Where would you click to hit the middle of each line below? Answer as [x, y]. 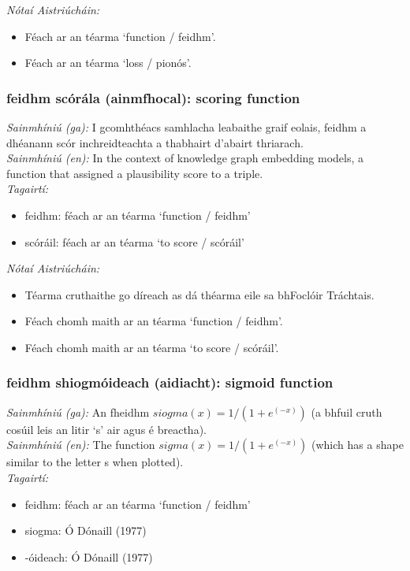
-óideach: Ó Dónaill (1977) [89, 556]
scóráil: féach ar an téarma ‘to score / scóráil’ [134, 241]
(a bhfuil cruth [347, 412]
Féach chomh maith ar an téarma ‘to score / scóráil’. [152, 347]
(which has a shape [358, 445]
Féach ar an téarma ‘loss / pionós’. [108, 63]
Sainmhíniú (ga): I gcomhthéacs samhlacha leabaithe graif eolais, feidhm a [186, 127]
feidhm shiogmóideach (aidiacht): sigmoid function [170, 382]
